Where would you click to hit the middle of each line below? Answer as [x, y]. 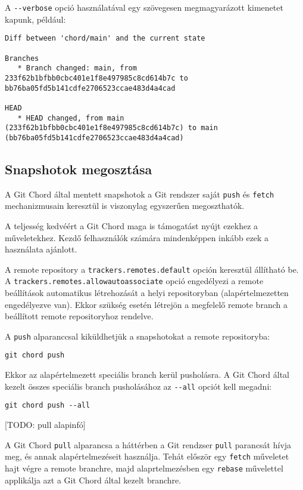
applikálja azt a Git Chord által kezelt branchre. [93, 480]
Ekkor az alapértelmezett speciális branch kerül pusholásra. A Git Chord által [147, 375]
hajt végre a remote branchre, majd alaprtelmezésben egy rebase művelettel [144, 468]
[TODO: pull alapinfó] [45, 425]
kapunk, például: [35, 19]
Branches [22, 58]
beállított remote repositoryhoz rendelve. [79, 316]
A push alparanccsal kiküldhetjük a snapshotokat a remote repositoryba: [138, 336]
